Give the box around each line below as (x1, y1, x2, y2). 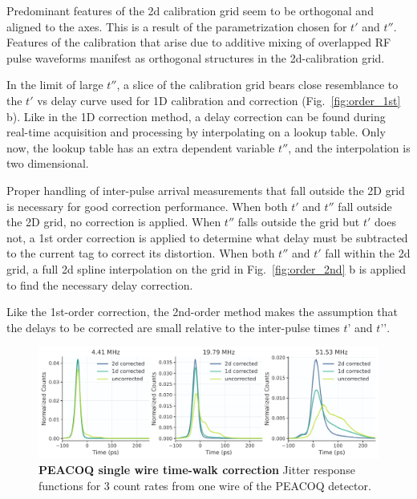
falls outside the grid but (237, 213, 360, 230)
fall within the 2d (325, 245, 411, 262)
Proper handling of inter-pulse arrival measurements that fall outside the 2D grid (6, 181, 405, 198)
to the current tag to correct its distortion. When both (6, 245, 275, 262)
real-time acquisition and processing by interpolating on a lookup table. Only (6, 124, 386, 140)
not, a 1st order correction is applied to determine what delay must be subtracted (6, 229, 408, 245)
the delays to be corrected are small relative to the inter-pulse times (6, 318, 340, 335)
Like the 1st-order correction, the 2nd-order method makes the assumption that (6, 303, 398, 320)
